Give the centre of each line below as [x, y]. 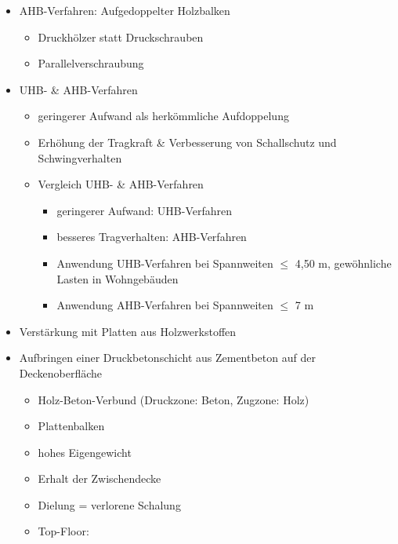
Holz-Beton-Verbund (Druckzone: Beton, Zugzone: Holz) [174, 399]
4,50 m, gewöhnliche [343, 263]
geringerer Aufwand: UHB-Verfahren [145, 210]
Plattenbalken [71, 426]
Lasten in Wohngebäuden [118, 278]
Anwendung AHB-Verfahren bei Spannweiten [165, 305]
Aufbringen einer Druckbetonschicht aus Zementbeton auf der [167, 358]
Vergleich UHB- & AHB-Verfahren [121, 184]
